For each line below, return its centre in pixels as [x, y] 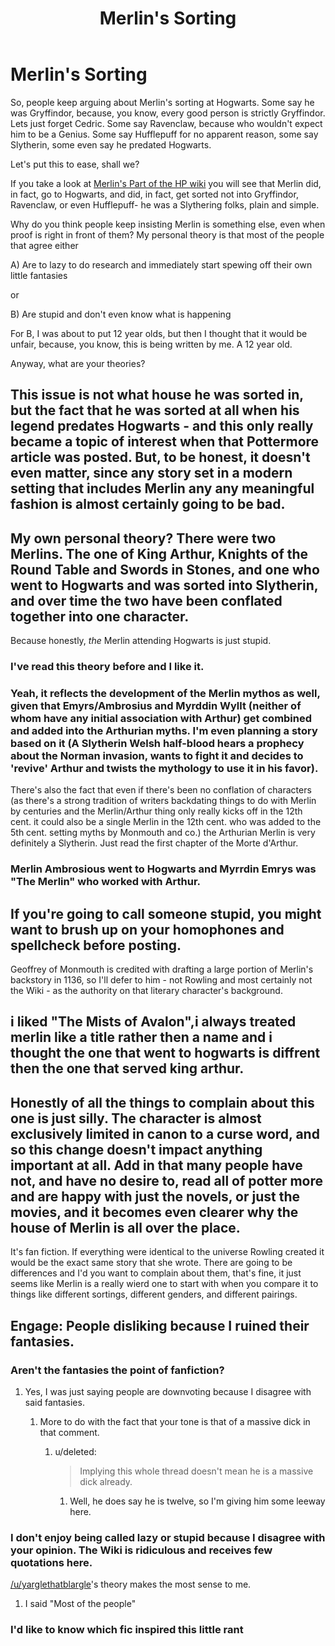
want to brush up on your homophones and [147, 929]
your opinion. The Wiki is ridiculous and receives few [141, 1550]
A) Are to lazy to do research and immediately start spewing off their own [161, 264]
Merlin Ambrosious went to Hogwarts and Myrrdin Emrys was [163, 869]
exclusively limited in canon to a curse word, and [165, 1133]
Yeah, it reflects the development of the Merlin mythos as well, [165, 693]
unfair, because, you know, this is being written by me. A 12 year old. [151, 344]
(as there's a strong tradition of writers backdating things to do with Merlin [163, 801]
